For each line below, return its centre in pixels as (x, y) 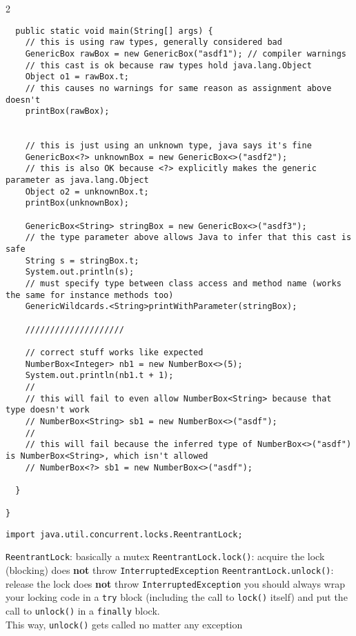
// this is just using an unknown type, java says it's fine (168, 146)
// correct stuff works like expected (114, 352)
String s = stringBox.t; (82, 260)
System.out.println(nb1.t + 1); (99, 376)
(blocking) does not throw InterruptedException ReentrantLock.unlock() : (170, 570)
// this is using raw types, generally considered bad (154, 42)
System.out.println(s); (80, 272)
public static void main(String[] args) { (114, 31)
